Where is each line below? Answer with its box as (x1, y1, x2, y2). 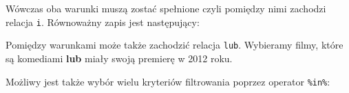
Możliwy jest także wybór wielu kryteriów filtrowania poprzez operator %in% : (6, 74, 330, 88)
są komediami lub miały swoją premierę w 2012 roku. (6, 51, 233, 65)
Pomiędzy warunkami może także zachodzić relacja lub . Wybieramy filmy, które (6, 38, 343, 52)
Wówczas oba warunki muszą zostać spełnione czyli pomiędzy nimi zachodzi (6, 1, 326, 15)
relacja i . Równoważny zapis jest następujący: (6, 14, 200, 29)
